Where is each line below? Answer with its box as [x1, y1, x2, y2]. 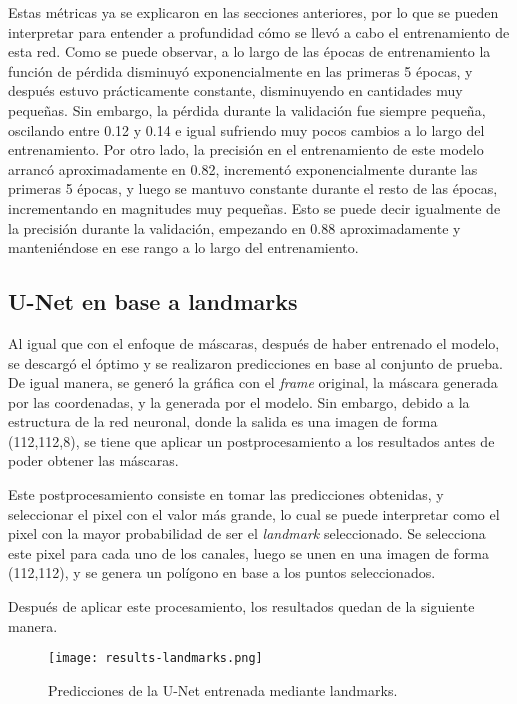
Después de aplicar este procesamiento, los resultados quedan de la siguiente [8, 596, 475, 617]
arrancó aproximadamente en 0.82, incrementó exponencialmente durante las [8, 158, 478, 179]
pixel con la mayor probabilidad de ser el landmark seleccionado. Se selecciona [8, 523, 486, 544]
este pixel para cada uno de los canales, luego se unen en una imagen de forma [8, 542, 490, 563]
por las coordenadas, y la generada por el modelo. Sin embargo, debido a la [8, 391, 470, 412]
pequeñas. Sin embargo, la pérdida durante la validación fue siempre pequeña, [8, 99, 486, 120]
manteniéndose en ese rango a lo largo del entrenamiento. [8, 237, 359, 258]
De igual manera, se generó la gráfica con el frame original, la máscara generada [8, 372, 498, 393]
